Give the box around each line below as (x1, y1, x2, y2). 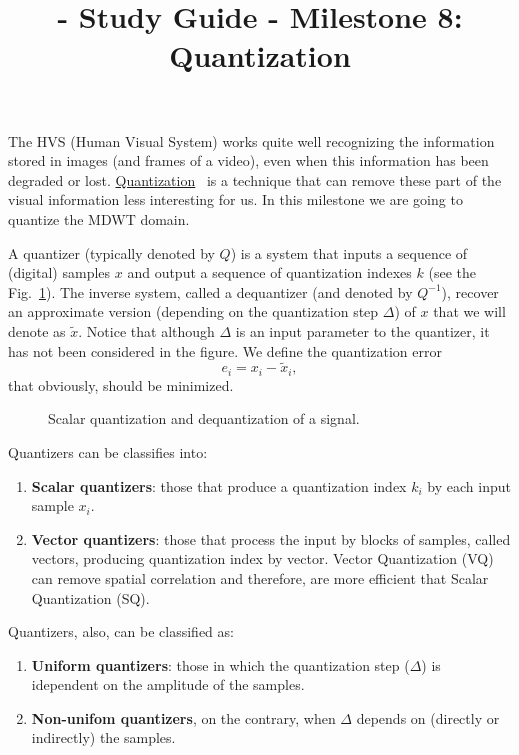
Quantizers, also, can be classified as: (8, 621, 234, 642)
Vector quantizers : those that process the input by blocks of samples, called (31, 528, 511, 549)
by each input (427, 475, 511, 496)
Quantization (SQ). (31, 587, 150, 608)
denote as (8, 320, 66, 341)
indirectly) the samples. (31, 727, 176, 748)
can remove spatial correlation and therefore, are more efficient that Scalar (31, 567, 489, 588)
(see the (428, 262, 476, 283)
